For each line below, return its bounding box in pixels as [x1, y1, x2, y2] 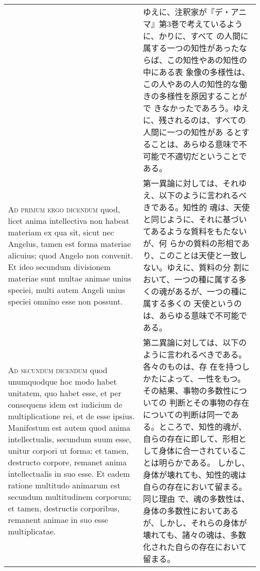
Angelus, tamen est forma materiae [8, 237, 131, 249]
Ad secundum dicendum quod [8, 364, 107, 376]
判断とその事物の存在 [169, 397, 249, 408]
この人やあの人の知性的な [143, 78, 239, 90]
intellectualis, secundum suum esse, [8, 433, 131, 445]
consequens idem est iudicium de [8, 398, 122, 410]
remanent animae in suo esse [8, 513, 108, 525]
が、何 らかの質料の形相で [143, 237, 241, 249]
